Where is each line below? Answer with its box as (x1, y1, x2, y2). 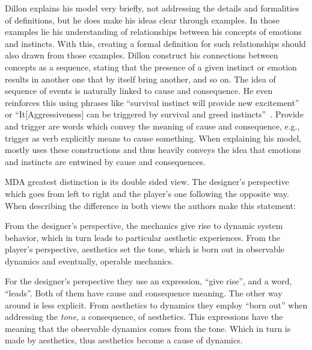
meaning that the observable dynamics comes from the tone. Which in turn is (5, 322, 291, 334)
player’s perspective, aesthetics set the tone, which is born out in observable (5, 243, 284, 255)
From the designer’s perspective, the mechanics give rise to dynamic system (5, 219, 283, 232)
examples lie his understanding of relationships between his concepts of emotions (5, 25, 302, 38)
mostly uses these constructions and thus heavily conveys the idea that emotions (5, 143, 301, 156)
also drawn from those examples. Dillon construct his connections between (5, 49, 278, 61)
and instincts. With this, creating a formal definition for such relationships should (5, 37, 306, 49)
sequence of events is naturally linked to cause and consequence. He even (5, 84, 273, 97)
